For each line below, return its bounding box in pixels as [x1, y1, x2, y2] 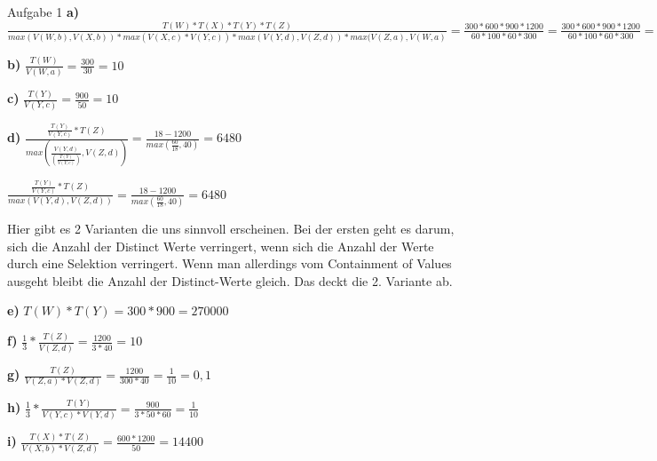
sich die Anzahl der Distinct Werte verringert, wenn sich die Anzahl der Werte [7, 236, 434, 255]
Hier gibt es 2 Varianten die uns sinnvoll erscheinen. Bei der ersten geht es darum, [7, 219, 455, 238]
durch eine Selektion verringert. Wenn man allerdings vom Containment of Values [7, 254, 452, 273]
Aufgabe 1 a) [7, 3, 79, 20]
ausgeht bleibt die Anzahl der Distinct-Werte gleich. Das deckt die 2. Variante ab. [7, 271, 453, 290]
